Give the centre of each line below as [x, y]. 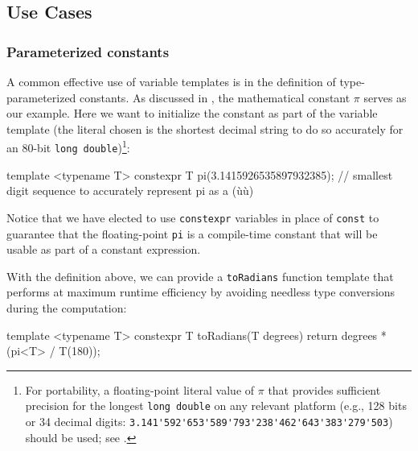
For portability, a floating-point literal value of [140, 389]
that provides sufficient [324, 389]
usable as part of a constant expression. [104, 249]
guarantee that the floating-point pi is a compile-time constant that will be [192, 233]
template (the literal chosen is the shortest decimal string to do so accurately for [205, 128]
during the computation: [67, 308]
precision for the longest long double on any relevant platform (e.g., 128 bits [216, 405]
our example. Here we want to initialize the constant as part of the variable [192, 113]
